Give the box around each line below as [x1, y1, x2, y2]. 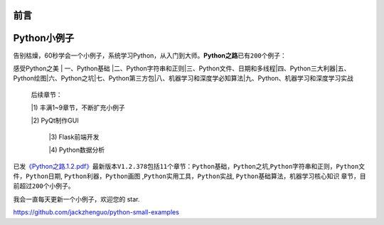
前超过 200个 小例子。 [13, 182, 75, 190]
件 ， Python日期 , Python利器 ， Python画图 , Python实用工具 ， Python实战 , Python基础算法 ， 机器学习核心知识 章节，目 [13, 172, 366, 181]
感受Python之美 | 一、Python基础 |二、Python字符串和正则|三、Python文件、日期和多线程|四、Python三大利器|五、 [13, 64, 351, 73]
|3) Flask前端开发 [48, 132, 100, 141]
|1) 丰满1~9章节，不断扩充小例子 [31, 103, 126, 112]
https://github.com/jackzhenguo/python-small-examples [13, 208, 179, 216]
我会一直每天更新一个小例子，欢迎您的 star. [13, 194, 140, 203]
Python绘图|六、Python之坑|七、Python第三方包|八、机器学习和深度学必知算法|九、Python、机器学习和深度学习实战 [13, 74, 353, 83]
